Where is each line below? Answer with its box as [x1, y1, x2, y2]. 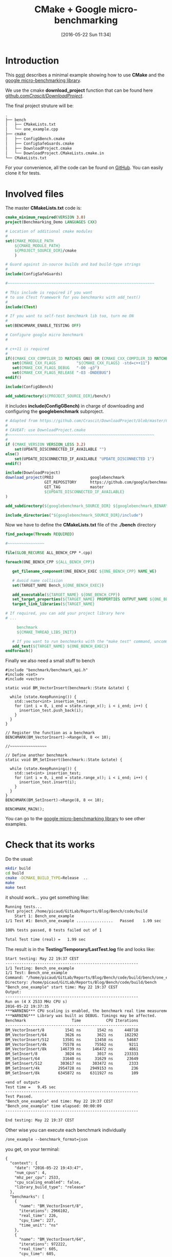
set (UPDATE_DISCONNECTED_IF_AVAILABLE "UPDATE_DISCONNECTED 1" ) [14, 456, 155, 461]
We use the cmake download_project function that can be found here [5, 87, 153, 93]
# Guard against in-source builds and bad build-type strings [5, 262, 141, 267]
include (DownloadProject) [5, 470, 60, 475]
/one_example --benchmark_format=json [5, 1137, 88, 1142]
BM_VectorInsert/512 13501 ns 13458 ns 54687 [5, 1037, 139, 1042]
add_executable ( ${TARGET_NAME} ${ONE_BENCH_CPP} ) [12, 592, 120, 597]
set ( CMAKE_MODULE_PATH [5, 238, 54, 244]
